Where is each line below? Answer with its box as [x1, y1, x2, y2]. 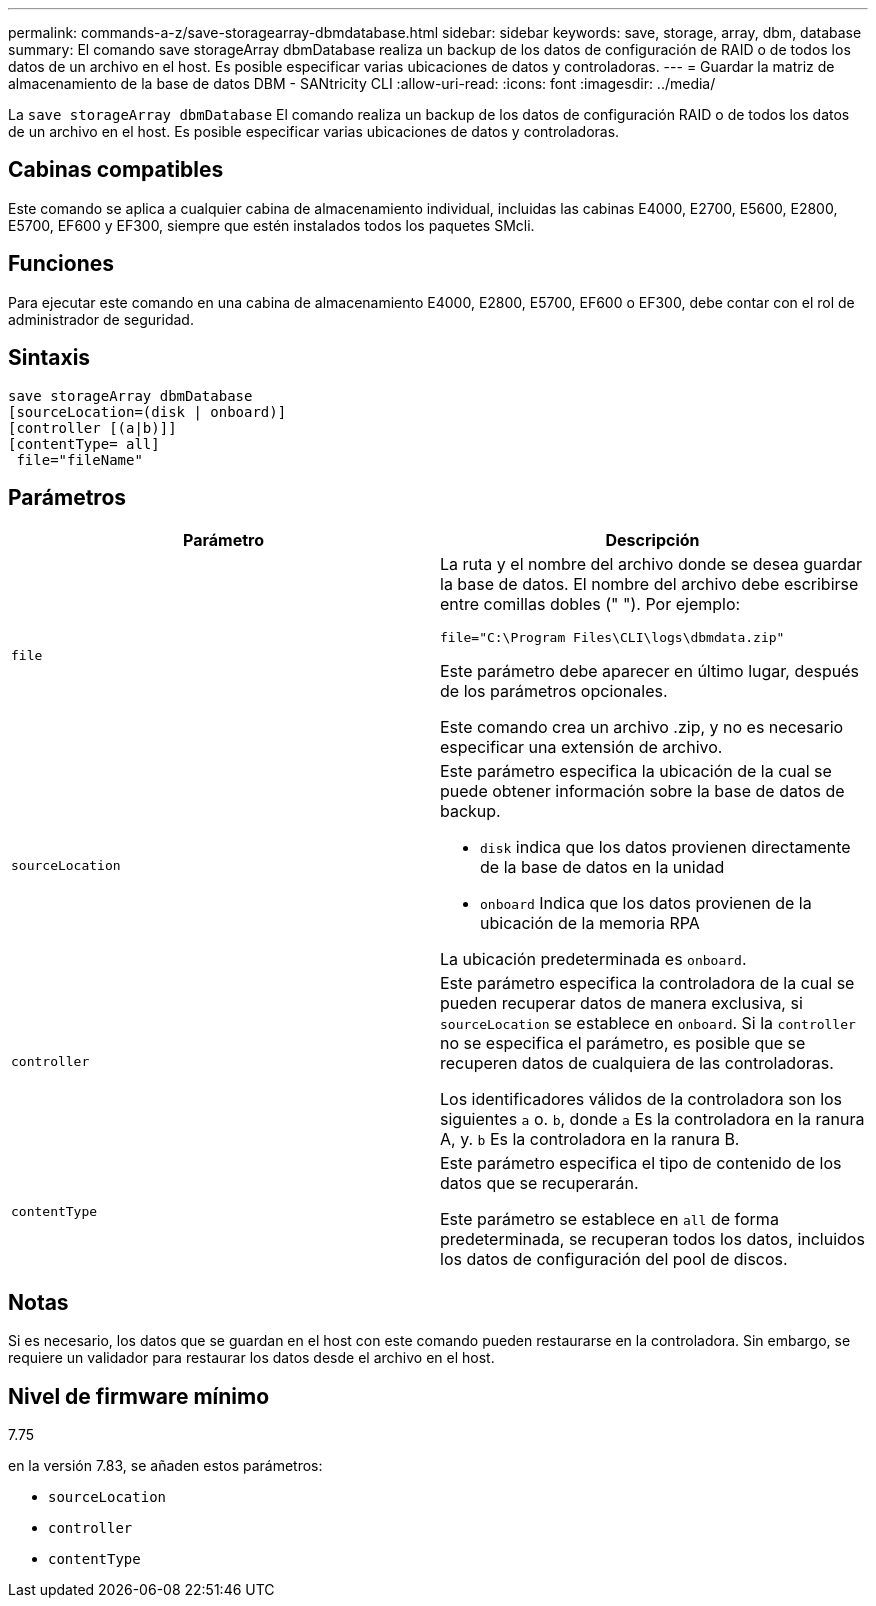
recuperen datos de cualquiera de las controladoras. [440, 1053, 834, 1074]
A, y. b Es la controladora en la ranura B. [440, 1129, 740, 1150]
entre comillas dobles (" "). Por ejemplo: [440, 594, 741, 615]
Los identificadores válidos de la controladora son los [440, 1089, 843, 1110]
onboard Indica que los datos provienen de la [480, 893, 812, 914]
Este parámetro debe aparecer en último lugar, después [440, 661, 860, 682]
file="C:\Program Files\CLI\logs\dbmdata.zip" [440, 630, 785, 646]
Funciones [8, 251, 115, 277]
